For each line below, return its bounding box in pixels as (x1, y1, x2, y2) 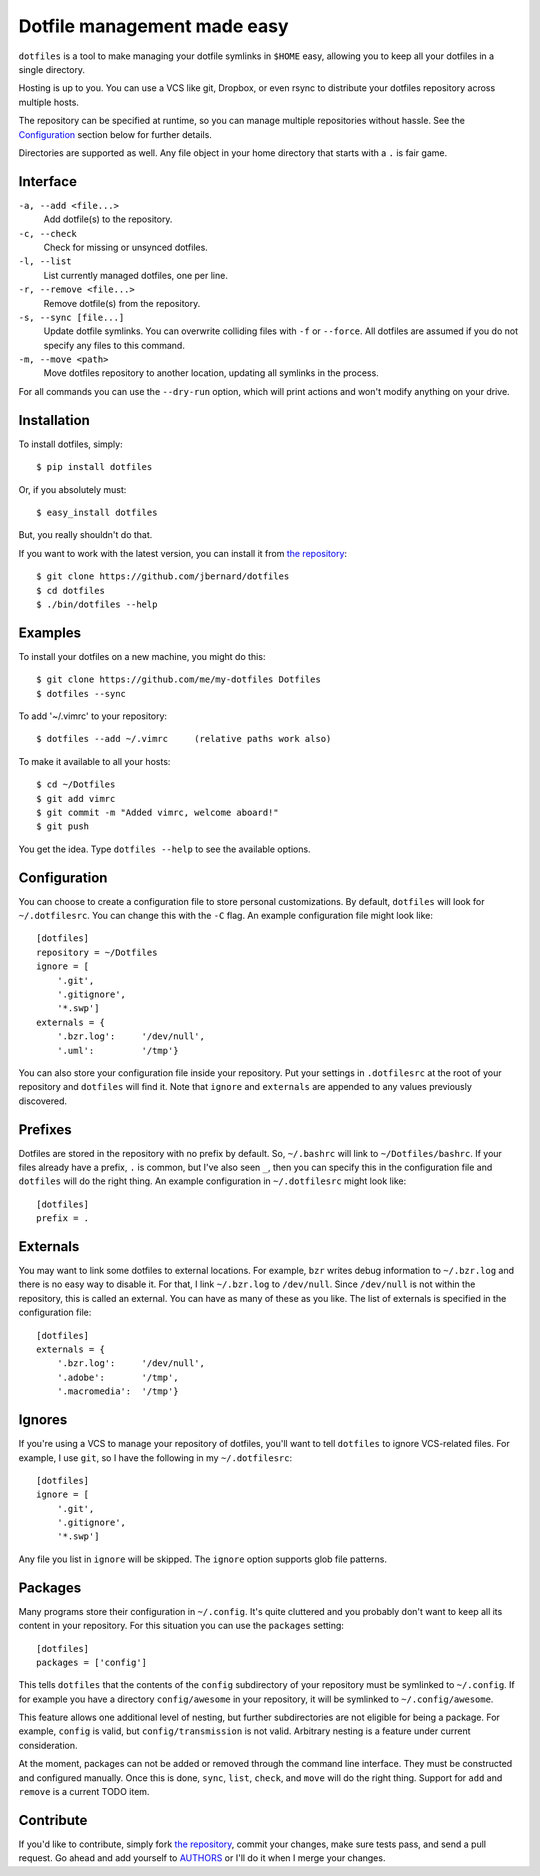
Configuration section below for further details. (18, 128, 212, 140)
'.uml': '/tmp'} (56, 1045, 179, 1056)
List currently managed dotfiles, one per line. (43, 269, 229, 281)
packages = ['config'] (36, 1656, 148, 1668)
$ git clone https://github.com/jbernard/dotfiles (36, 571, 290, 582)
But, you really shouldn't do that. (18, 529, 153, 541)
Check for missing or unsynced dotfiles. (43, 241, 209, 253)
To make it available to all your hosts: (18, 755, 171, 767)
